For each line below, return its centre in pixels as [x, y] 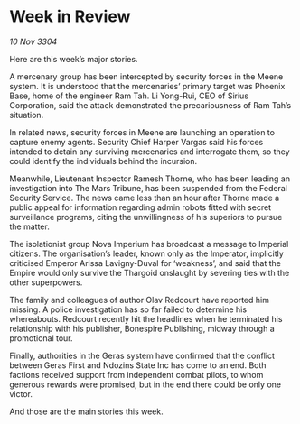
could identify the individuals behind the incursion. [103, 161]
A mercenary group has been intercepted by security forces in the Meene [146, 76]
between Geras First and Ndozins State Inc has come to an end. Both [138, 365]
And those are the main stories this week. [87, 411]
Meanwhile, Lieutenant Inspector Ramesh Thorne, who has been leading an [150, 179]
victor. [21, 393]
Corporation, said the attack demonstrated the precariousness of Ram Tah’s [150, 105]
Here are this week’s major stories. [74, 59]
